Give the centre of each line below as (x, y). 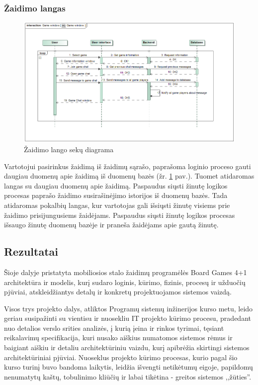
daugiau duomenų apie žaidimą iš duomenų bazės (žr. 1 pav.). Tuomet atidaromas (129, 176)
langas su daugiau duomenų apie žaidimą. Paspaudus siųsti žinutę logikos (116, 185)
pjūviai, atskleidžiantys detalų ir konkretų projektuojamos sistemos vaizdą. (118, 292)
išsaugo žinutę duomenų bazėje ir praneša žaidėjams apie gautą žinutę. (111, 225)
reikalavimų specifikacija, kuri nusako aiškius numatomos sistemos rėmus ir (118, 337)
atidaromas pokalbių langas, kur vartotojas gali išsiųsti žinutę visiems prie (117, 205)
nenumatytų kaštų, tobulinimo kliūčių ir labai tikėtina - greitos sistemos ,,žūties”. (128, 376)
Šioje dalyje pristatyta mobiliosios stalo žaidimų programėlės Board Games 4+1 (126, 272)
